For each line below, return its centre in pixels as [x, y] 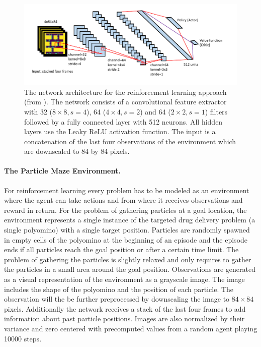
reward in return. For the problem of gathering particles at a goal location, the [125, 210]
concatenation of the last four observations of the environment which [130, 141]
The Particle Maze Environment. [62, 171]
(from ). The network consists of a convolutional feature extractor [125, 102]
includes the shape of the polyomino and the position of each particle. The [119, 289]
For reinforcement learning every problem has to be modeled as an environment [127, 190]
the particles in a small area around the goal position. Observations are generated [130, 269]
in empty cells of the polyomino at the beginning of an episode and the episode [126, 239]
